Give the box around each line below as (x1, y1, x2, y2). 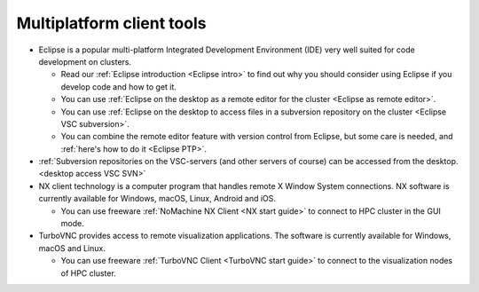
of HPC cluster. (60, 267, 117, 279)
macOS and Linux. (38, 242, 106, 253)
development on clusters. (38, 56, 132, 67)
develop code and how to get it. (60, 81, 177, 92)
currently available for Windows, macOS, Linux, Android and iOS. (38, 193, 277, 204)
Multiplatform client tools (16, 13, 207, 33)
